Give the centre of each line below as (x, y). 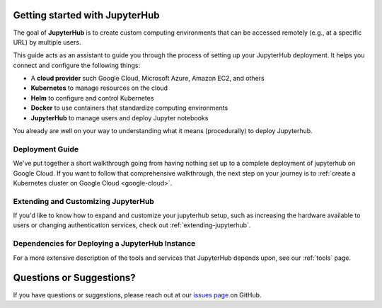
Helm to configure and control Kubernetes (92, 98)
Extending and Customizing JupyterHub (84, 201)
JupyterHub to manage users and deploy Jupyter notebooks (120, 118)
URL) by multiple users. (47, 42)
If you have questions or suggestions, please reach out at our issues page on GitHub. (137, 295)
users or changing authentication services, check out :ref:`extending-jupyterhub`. (132, 225)
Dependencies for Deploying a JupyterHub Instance (104, 244)
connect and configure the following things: (77, 65)
